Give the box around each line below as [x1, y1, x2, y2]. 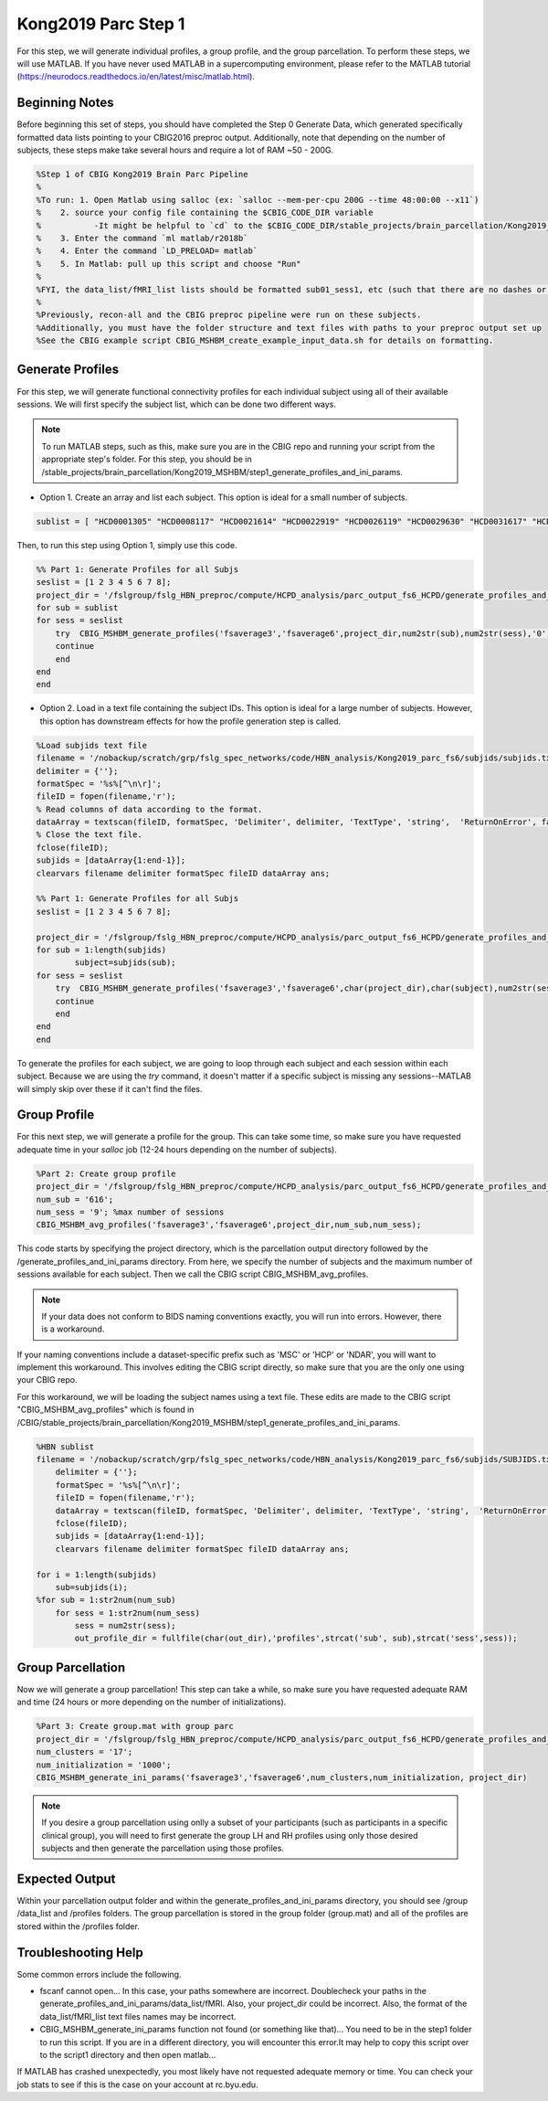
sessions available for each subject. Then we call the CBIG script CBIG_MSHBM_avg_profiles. [16, 1268, 369, 1279]
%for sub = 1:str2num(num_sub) [36, 1595, 177, 1606]
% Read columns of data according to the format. [36, 804, 263, 814]
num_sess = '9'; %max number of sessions [36, 1206, 225, 1217]
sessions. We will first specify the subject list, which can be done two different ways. [16, 398, 337, 409]
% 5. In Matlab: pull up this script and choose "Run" [36, 259, 301, 269]
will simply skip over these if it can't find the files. [16, 1083, 203, 1094]
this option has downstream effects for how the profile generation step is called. [39, 716, 342, 727]
